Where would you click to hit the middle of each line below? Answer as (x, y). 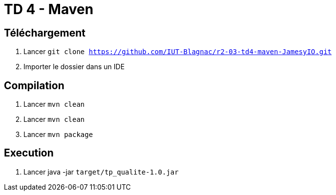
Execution (29, 153)
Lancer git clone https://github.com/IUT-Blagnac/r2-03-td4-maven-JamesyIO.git (178, 52)
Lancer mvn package (58, 135)
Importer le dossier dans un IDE (74, 67)
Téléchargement (45, 33)
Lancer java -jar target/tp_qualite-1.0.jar (101, 172)
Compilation (34, 85)
